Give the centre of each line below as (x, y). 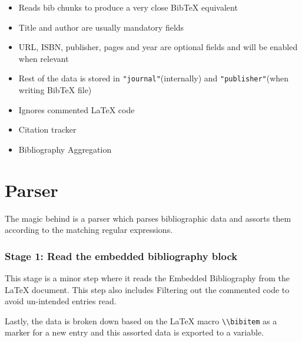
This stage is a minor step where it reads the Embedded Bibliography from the (147, 277)
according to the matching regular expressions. (89, 230)
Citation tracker (47, 129)
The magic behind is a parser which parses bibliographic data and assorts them (148, 218)
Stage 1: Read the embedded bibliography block (121, 256)
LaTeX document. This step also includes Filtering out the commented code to (147, 289)
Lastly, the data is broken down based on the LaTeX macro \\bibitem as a (141, 320)
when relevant (44, 58)
